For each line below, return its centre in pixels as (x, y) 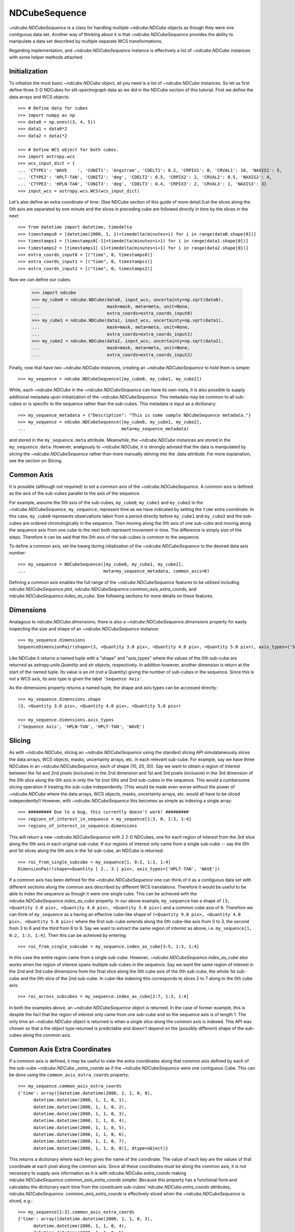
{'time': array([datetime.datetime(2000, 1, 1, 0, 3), (85, 1219)
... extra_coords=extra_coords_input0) (112, 313)
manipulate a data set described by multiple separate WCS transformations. (86, 41)
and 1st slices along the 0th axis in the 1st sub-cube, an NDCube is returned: (87, 851)
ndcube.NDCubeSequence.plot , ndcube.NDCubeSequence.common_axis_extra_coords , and (103, 589)
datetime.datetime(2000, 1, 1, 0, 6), (80, 1134)
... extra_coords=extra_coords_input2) (112, 355)
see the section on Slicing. (36, 460)
